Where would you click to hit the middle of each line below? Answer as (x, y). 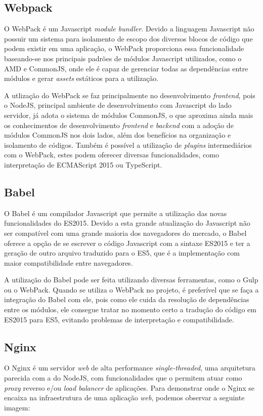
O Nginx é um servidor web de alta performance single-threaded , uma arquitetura (130, 368)
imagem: (17, 407)
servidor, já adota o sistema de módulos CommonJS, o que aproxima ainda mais (129, 115)
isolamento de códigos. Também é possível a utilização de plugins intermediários (128, 144)
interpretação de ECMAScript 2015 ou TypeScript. (83, 164)
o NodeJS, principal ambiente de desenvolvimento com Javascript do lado (118, 105)
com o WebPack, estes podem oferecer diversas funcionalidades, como (112, 155)
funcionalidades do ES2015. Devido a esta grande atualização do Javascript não (127, 223)
